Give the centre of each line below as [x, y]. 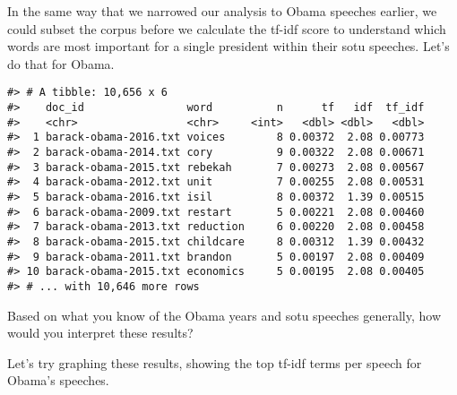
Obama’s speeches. [58, 380]
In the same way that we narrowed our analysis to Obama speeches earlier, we [222, 11]
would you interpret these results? [100, 333]
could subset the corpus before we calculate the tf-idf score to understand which [227, 28]
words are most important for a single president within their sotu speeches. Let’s [228, 46]
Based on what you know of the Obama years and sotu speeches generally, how [224, 315]
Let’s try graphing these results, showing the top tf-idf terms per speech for [215, 362]
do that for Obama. [61, 63]
